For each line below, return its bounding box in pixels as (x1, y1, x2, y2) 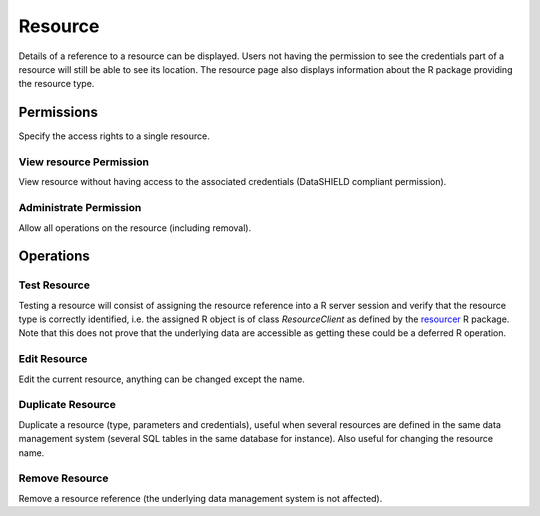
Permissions (18, 104, 99, 121)
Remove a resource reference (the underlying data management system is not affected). (18, 492, 383, 504)
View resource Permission (18, 155, 150, 169)
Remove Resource (18, 471, 109, 485)
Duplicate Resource (18, 398, 117, 412)
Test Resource (18, 278, 90, 292)
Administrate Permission (18, 201, 142, 215)
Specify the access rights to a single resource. (18, 130, 210, 142)
